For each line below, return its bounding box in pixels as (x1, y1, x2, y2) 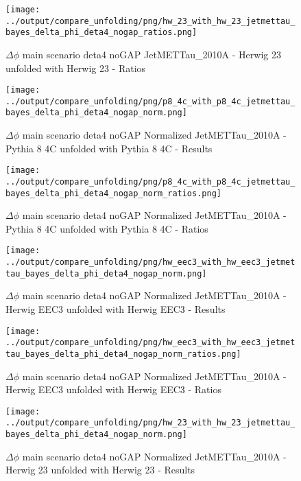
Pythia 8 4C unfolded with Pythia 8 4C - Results (5, 141, 213, 155)
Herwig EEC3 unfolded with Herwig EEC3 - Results (5, 302, 226, 316)
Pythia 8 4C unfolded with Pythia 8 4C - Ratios (5, 221, 208, 235)
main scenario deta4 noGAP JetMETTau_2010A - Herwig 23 (22, 47, 281, 61)
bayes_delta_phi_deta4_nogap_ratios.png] (5, 27, 197, 38)
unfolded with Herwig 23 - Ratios (5, 60, 146, 75)
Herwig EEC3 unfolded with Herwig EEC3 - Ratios (5, 382, 221, 397)
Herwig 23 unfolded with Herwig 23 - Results (5, 462, 195, 477)
